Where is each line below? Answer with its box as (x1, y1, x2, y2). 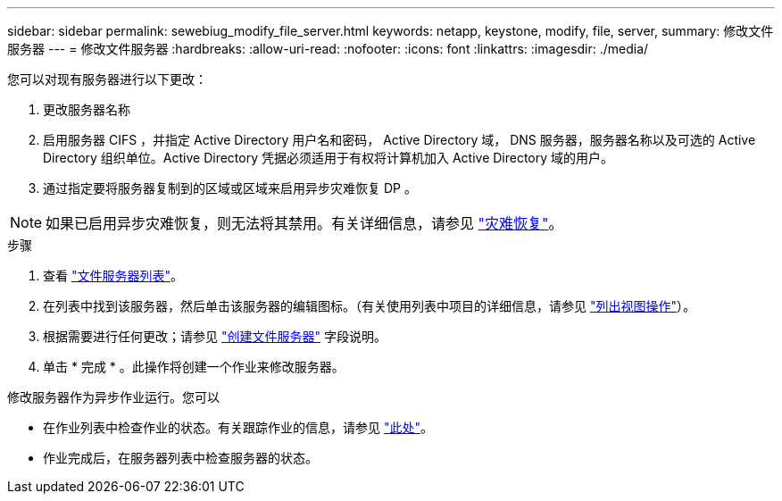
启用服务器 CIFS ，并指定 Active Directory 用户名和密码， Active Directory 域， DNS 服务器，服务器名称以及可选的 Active (43, 132, 756, 147)
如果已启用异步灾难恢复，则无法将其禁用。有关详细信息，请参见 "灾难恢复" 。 (46, 214, 563, 232)
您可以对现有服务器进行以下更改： (7, 71, 207, 87)
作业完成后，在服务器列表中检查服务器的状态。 (43, 450, 318, 465)
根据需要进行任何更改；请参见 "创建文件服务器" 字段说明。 (43, 329, 387, 344)
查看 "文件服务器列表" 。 (43, 268, 183, 283)
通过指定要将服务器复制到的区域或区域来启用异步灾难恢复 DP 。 (43, 180, 417, 196)
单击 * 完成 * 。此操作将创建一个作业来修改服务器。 (43, 359, 345, 374)
